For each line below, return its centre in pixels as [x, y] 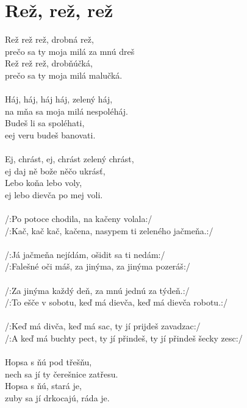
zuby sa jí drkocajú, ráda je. [57, 397]
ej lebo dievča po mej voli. [54, 194]
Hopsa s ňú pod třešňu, [48, 362]
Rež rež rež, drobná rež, [49, 39]
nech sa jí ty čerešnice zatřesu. [62, 374]
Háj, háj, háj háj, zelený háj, [59, 99]
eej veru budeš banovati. [50, 134]
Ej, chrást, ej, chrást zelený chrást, [70, 159]
